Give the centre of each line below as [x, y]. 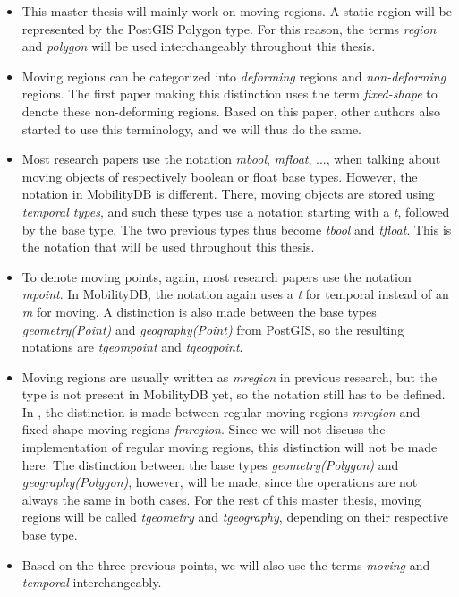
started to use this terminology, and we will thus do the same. [192, 128]
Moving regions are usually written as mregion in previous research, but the [229, 376]
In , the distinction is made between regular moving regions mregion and [221, 411]
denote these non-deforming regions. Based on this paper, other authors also [231, 111]
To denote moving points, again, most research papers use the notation [217, 276]
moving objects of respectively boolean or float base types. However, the [220, 176]
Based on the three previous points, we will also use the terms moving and [226, 564]
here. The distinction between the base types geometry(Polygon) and [210, 464]
